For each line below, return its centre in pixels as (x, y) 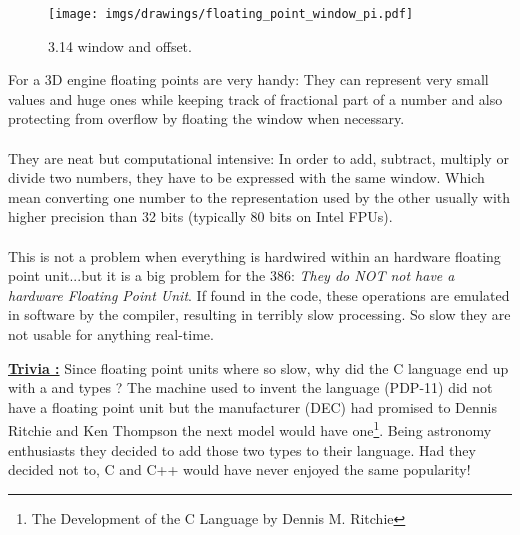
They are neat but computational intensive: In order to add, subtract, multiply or (258, 157)
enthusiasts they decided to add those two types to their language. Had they (242, 449)
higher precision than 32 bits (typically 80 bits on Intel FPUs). (200, 216)
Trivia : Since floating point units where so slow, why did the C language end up (258, 367)
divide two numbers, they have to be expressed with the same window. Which (246, 177)
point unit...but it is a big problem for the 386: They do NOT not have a (231, 275)
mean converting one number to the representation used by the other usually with (259, 196)
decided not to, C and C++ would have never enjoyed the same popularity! (239, 469)
